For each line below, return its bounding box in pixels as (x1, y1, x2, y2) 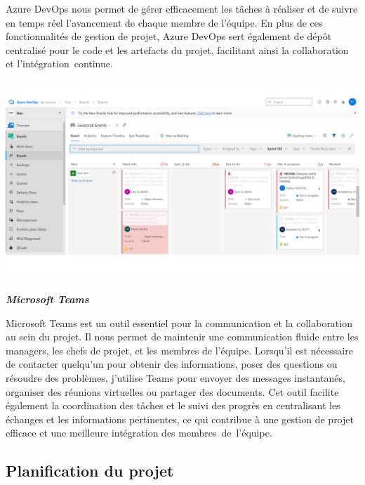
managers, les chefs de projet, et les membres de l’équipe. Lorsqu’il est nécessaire (6, 343, 353, 357)
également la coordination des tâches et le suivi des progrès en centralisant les (6, 398, 340, 413)
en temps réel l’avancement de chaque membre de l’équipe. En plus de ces (6, 15, 323, 29)
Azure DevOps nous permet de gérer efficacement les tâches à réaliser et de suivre (6, 1, 358, 15)
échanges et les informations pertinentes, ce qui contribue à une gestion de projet (6, 411, 354, 426)
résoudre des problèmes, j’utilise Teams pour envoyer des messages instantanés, (6, 371, 345, 385)
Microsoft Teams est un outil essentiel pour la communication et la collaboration (6, 315, 352, 330)
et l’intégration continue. (6, 56, 113, 71)
